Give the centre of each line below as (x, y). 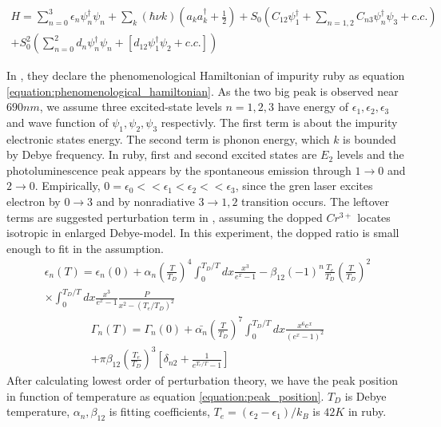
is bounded (369, 138)
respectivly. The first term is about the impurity (279, 122)
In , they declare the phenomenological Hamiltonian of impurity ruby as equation (206, 75)
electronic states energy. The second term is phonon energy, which (168, 138)
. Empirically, (68, 186)
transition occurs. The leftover (316, 202)
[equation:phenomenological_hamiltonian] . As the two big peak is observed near (203, 91)
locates (374, 217)
